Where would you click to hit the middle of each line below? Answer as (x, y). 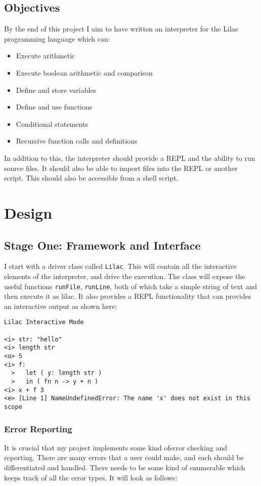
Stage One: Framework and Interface (102, 245)
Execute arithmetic (46, 56)
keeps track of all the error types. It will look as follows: (91, 477)
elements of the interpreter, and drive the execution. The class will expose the (125, 276)
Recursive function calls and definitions (77, 141)
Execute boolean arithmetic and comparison (84, 72)
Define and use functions (54, 107)
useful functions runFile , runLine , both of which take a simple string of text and (131, 286)
